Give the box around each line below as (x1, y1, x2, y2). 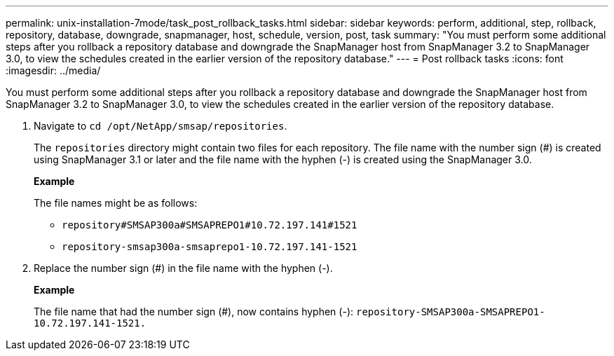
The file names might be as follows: (34, 197, 198, 209)
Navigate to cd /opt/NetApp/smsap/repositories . (34, 120, 287, 132)
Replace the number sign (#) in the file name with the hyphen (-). (34, 262, 333, 274)
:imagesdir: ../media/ (6, 64, 101, 76)
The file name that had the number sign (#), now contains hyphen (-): (34, 306, 354, 317)
